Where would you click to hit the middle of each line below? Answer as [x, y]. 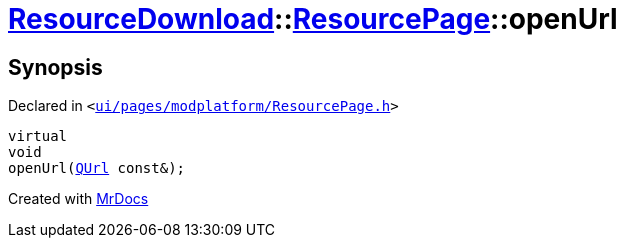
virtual [38, 136]
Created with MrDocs [78, 199]
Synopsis [55, 67]
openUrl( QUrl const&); [97, 168]
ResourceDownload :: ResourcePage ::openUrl [313, 19]
